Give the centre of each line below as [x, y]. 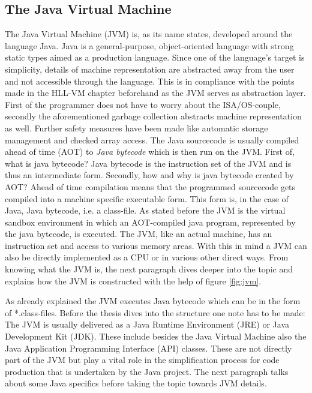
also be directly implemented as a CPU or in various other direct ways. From [147, 257]
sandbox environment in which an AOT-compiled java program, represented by [150, 222]
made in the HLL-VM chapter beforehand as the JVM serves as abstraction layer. [155, 93]
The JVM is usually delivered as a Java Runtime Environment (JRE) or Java [147, 324]
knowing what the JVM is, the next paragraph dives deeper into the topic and [149, 269]
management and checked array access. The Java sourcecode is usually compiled [152, 139]
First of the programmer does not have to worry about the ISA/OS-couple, [143, 104]
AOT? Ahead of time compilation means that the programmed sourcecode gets [150, 186]
